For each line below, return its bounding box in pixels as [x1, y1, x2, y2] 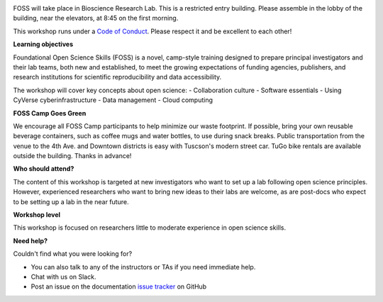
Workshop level [13, 211, 60, 219]
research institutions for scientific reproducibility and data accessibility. [13, 73, 222, 82]
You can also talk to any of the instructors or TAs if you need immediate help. [30, 262, 256, 271]
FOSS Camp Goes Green [13, 108, 87, 117]
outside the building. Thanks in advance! [13, 152, 132, 160]
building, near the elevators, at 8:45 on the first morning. [13, 14, 179, 23]
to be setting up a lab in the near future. [13, 197, 129, 206]
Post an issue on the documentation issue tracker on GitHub [30, 282, 207, 291]
